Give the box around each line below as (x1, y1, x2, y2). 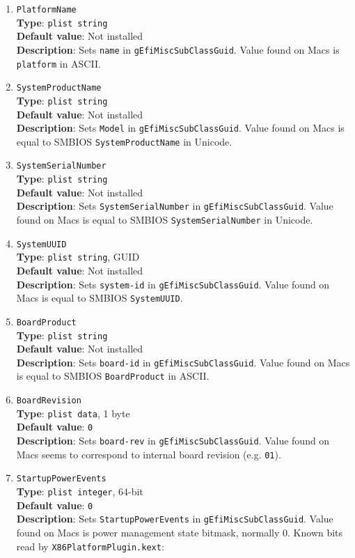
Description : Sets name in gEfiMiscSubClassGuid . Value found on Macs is (16, 42, 340, 56)
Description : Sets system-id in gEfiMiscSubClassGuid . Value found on (16, 277, 330, 291)
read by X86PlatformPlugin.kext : (16, 538, 164, 553)
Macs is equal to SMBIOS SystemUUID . (16, 290, 183, 305)
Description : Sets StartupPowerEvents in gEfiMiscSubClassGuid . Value (16, 511, 333, 526)
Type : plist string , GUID (16, 249, 140, 264)
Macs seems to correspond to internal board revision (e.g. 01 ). (16, 447, 281, 461)
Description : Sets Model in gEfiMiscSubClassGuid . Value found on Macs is (16, 121, 345, 135)
